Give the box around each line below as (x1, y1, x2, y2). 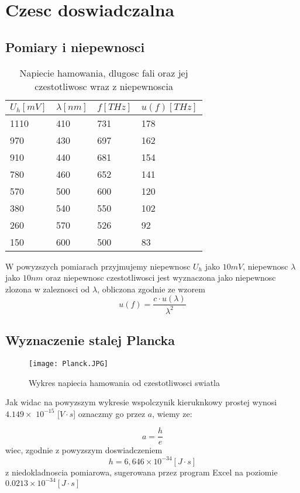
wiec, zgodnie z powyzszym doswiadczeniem (5, 444, 163, 456)
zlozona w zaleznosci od (5, 282, 90, 295)
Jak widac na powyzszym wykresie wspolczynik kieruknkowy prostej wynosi (5, 396, 277, 408)
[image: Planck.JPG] (29, 359, 109, 368)
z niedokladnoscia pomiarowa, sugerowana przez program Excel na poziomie (5, 466, 278, 478)
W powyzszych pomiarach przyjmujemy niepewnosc (5, 260, 191, 272)
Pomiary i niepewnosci (5, 37, 145, 56)
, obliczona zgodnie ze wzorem (97, 282, 205, 295)
